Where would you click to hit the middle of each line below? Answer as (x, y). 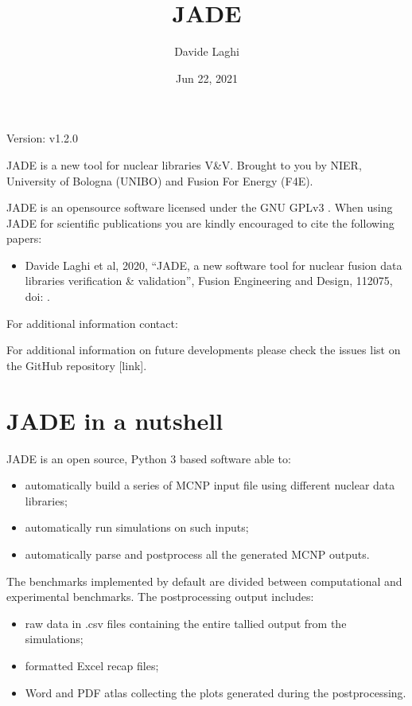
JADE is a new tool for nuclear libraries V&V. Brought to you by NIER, (184, 164)
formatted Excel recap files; (92, 665)
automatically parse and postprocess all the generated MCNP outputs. (197, 554)
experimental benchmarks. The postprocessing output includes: (160, 597)
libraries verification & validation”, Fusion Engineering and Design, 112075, (209, 281)
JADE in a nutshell (115, 420)
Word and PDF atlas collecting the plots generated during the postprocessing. (216, 692)
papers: (24, 238)
